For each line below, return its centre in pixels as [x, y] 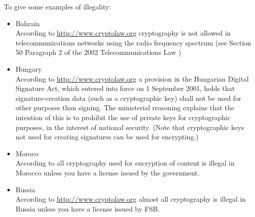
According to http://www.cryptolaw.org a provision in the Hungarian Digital [132, 78]
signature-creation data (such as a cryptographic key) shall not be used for [128, 98]
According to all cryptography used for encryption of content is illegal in [125, 163]
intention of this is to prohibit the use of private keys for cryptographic [123, 117]
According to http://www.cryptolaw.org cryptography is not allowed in [123, 33]
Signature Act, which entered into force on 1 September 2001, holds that [125, 88]
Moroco [27, 153]
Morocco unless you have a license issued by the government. [108, 172]
